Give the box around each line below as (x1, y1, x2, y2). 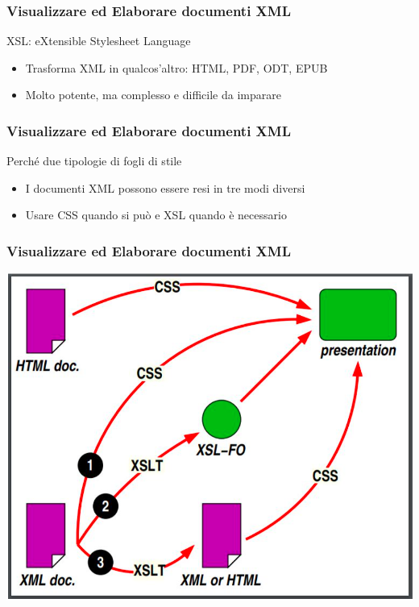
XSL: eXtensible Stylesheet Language (6, 32, 191, 49)
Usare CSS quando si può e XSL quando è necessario (25, 206, 287, 223)
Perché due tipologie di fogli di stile (6, 152, 182, 169)
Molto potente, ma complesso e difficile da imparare (25, 86, 281, 103)
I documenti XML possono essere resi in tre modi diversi (25, 179, 305, 196)
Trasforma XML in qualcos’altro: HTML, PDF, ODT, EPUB (25, 59, 328, 76)
